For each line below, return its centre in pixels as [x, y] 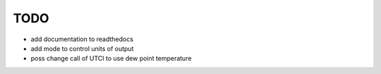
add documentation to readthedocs [82, 39]
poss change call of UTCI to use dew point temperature [111, 59]
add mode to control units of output [82, 48]
